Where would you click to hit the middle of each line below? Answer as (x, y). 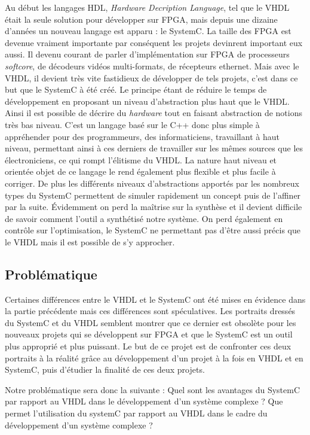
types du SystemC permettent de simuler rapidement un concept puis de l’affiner (153, 195)
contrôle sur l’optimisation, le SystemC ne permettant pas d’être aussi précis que (153, 230)
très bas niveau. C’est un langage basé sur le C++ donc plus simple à (132, 124)
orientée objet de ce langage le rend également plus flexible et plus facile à (140, 171)
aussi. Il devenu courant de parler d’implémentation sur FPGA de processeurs (147, 54)
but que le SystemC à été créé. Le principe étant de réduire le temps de (136, 89)
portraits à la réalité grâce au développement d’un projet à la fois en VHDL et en (154, 358)
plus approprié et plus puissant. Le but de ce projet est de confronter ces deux (148, 346)
